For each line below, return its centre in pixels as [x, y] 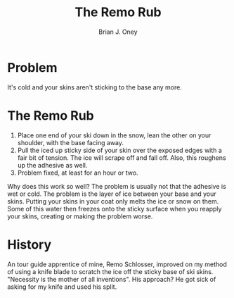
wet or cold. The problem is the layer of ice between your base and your [112, 194]
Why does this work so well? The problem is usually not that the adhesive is [117, 186]
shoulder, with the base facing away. [71, 142]
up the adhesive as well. [52, 165]
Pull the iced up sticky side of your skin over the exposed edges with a [120, 150]
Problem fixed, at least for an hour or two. [78, 173]
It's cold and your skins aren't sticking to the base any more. [95, 87]
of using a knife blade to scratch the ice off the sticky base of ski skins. [110, 271]
